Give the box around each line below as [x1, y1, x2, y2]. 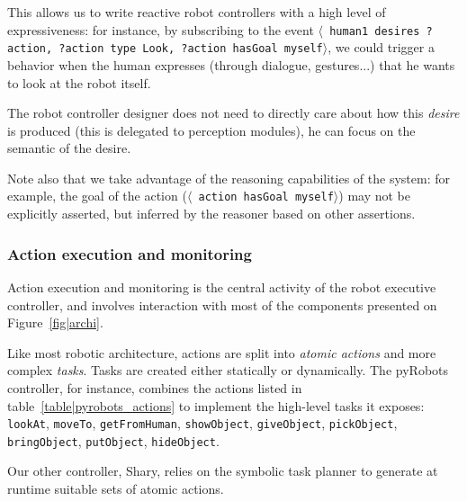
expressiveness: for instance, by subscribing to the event [7, 20, 314, 39]
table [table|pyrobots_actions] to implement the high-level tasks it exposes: [7, 396, 425, 415]
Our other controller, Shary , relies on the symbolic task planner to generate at [7, 461, 438, 480]
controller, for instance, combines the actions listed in [7, 378, 302, 397]
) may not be [338, 186, 411, 205]
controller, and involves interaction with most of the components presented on [7, 295, 437, 314]
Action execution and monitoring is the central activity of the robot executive [7, 277, 436, 296]
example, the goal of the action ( [7, 186, 187, 205]
